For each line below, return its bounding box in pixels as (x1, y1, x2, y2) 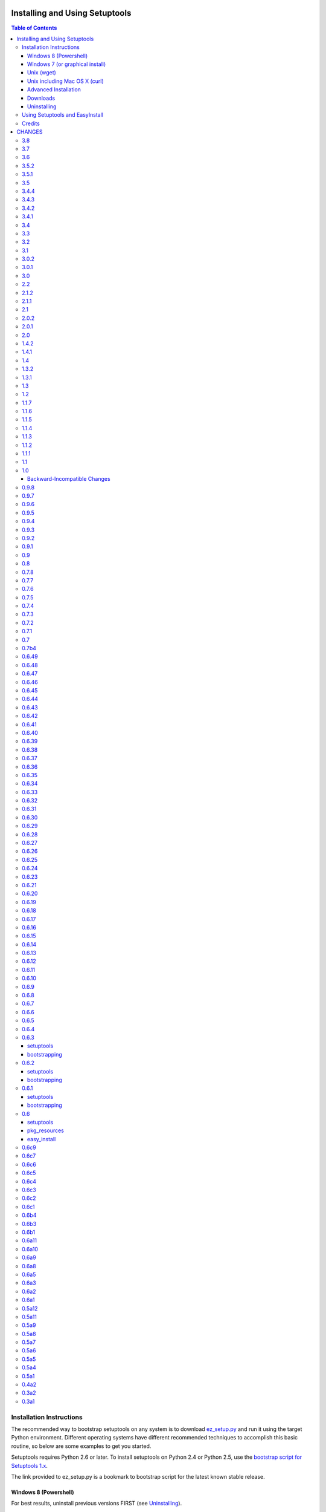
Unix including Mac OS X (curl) (27, 77, 104, 85)
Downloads (27, 94, 56, 102)
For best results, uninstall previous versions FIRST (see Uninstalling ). (11, 1500, 182, 1507)
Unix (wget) (27, 69, 57, 76)
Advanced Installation (27, 86, 81, 93)
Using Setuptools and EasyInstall (22, 111, 104, 119)
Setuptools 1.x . (11, 1462, 48, 1469)
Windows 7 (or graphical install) (27, 60, 106, 68)
